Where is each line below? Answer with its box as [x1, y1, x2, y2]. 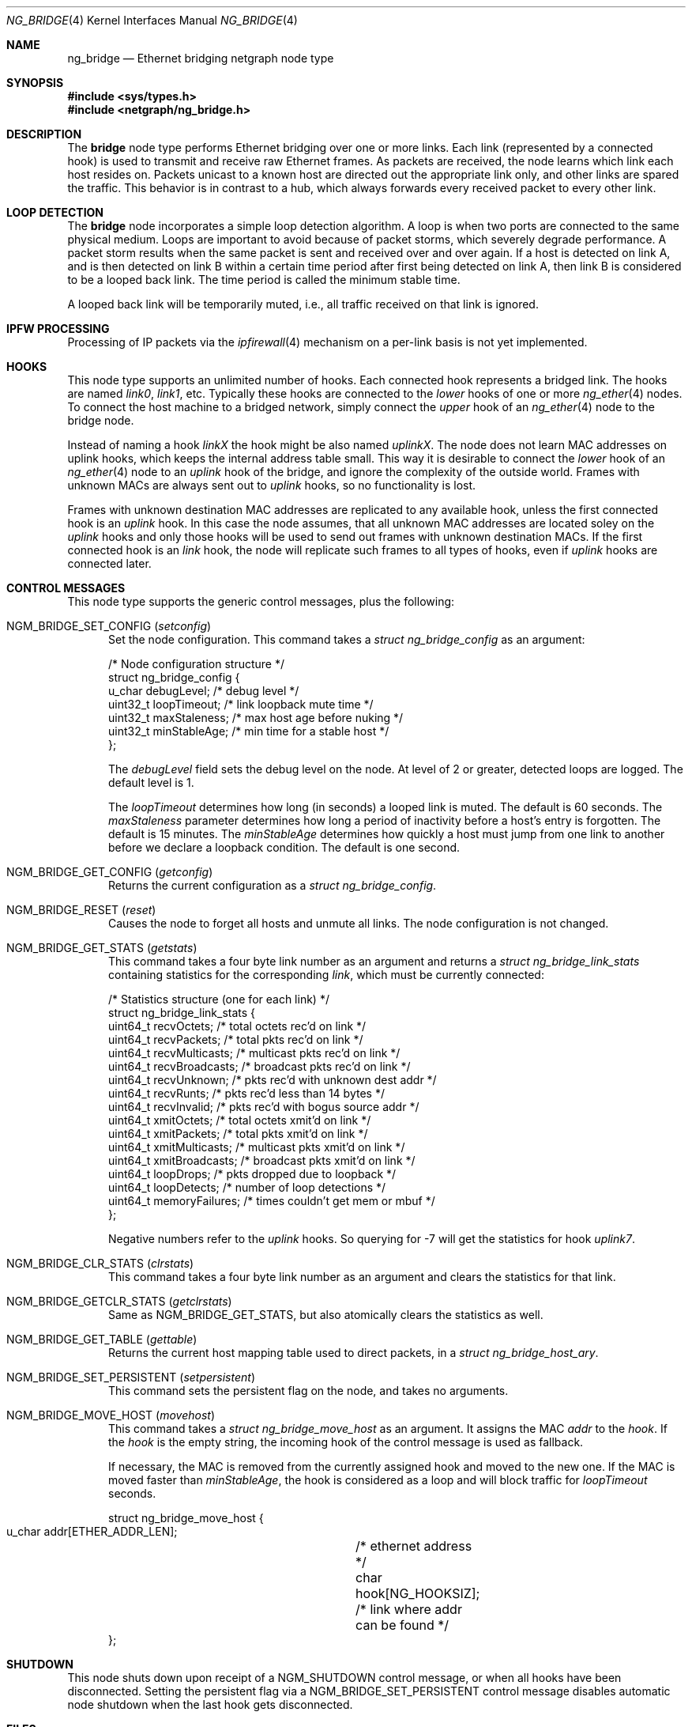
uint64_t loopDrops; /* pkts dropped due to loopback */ [108, 1167, 397, 1181]
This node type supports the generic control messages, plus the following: [67, 595, 455, 608]
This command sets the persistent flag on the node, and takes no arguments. [108, 1384, 509, 1397]
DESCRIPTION [6, 127, 82, 141]
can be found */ [355, 1617, 449, 1633]
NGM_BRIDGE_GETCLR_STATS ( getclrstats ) [6, 1294, 232, 1308]
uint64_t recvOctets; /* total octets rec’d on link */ [108, 1019, 367, 1033]
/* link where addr [355, 1601, 462, 1617]
